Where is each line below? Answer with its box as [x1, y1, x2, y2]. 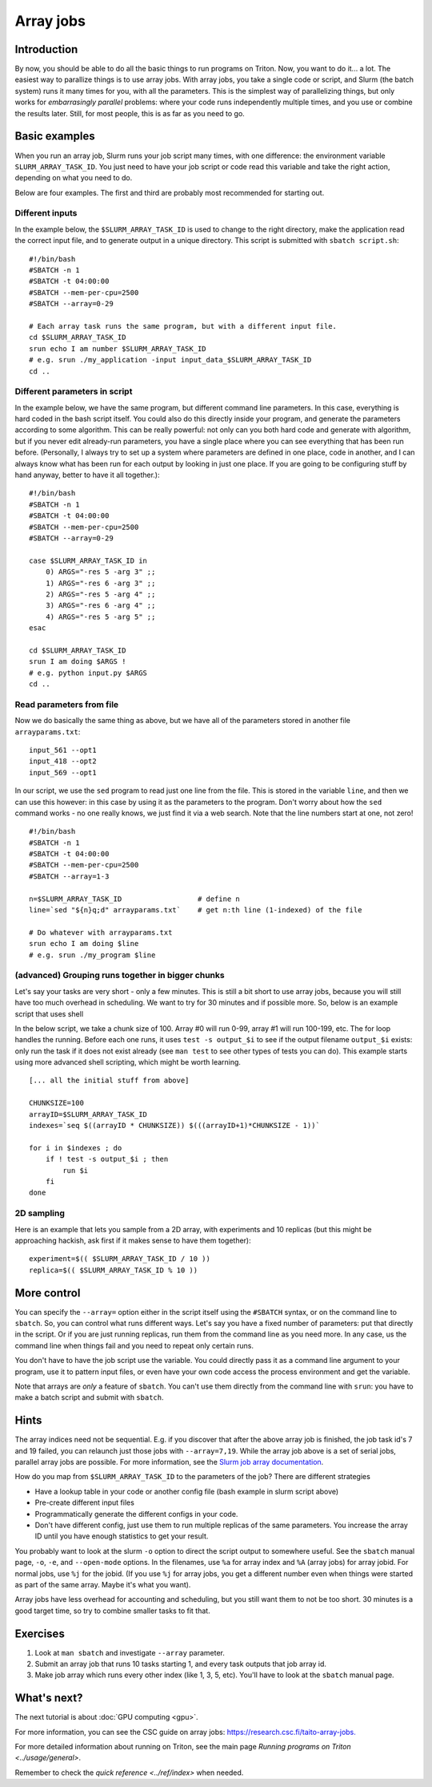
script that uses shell [14, 1009, 84, 1018]
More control [14, 1286, 81, 1300]
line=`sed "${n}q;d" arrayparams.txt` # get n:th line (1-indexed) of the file [29, 906, 362, 915]
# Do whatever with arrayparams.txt [29, 928, 173, 937]
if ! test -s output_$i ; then [45, 1154, 169, 1164]
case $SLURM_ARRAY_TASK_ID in [29, 556, 148, 565]
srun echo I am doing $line [29, 939, 139, 948]
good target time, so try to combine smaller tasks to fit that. [14, 1606, 211, 1615]
